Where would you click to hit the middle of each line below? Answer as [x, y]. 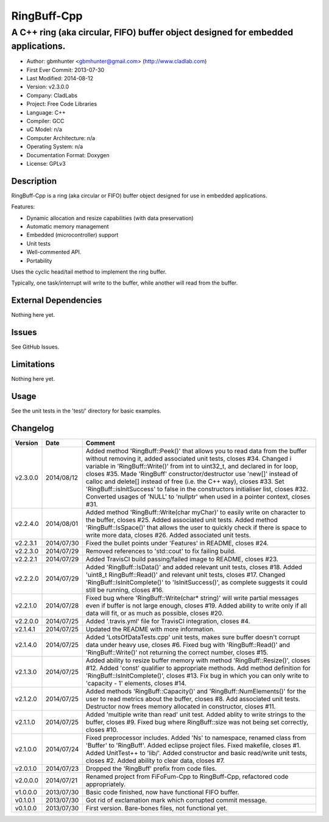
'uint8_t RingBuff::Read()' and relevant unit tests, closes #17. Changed [186, 575]
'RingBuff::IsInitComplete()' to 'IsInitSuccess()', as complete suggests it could [196, 582]
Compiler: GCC [45, 121]
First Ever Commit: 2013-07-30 [65, 69]
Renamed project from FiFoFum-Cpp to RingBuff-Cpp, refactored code [187, 776]
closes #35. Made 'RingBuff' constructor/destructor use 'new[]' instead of [192, 473]
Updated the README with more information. [150, 629]
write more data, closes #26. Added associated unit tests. [168, 535]
